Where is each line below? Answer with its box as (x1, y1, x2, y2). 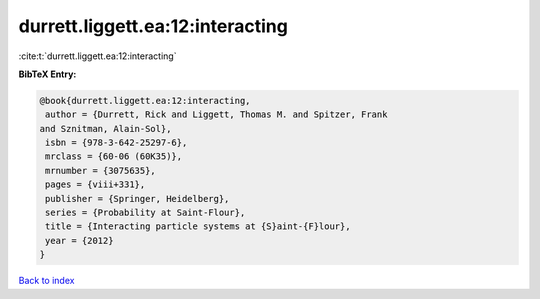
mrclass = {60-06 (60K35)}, (45, 151, 183, 162)
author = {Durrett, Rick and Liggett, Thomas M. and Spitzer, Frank (45, 109, 388, 120)
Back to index (18, 275, 75, 287)
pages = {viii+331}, (45, 179, 146, 190)
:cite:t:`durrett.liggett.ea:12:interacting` (18, 50, 177, 62)
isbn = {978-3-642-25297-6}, (45, 137, 188, 149)
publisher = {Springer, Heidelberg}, (45, 193, 230, 204)
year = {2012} (45, 235, 114, 246)
